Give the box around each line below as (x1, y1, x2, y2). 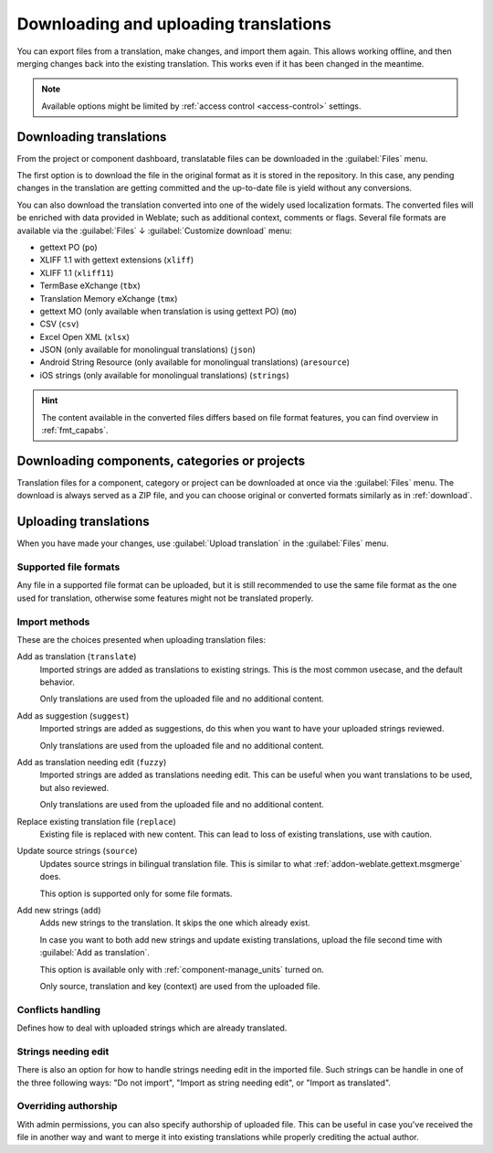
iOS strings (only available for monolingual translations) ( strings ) (39, 369, 289, 380)
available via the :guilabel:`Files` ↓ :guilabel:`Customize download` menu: (16, 225, 292, 236)
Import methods (16, 615, 90, 628)
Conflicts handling (16, 1003, 100, 1016)
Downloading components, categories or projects (16, 453, 306, 468)
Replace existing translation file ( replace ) (16, 816, 177, 827)
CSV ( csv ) (39, 318, 79, 329)
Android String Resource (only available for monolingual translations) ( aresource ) (39, 357, 351, 368)
